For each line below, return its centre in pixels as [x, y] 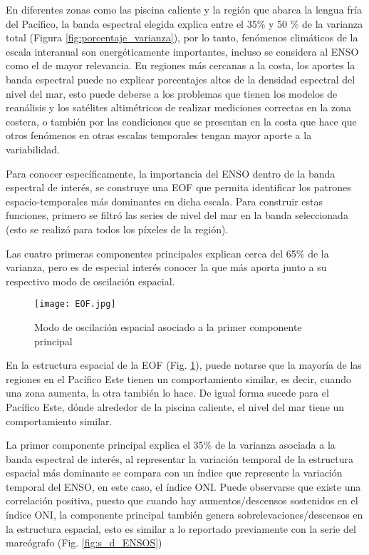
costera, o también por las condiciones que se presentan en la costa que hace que [181, 121]
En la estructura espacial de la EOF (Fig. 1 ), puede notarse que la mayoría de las [184, 365]
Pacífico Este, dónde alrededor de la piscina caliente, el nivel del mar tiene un [175, 406]
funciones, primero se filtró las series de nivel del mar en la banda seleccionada [177, 215]
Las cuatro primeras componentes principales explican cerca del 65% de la [167, 253]
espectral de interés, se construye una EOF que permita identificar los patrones [178, 187]
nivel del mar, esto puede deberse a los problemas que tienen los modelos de [172, 93]
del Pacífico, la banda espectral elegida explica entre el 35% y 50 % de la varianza [184, 23]
